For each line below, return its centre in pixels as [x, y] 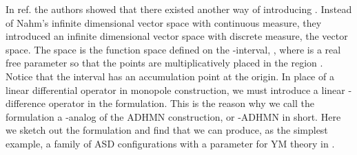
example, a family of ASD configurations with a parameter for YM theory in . [170, 143]
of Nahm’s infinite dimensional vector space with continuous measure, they [164, 22]
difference [25, 103]
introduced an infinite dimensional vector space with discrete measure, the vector [177, 36]
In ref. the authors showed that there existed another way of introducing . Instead [179, 9]
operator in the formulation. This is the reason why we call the [182, 103]
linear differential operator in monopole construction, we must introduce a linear [175, 90]
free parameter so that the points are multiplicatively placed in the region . [164, 63]
